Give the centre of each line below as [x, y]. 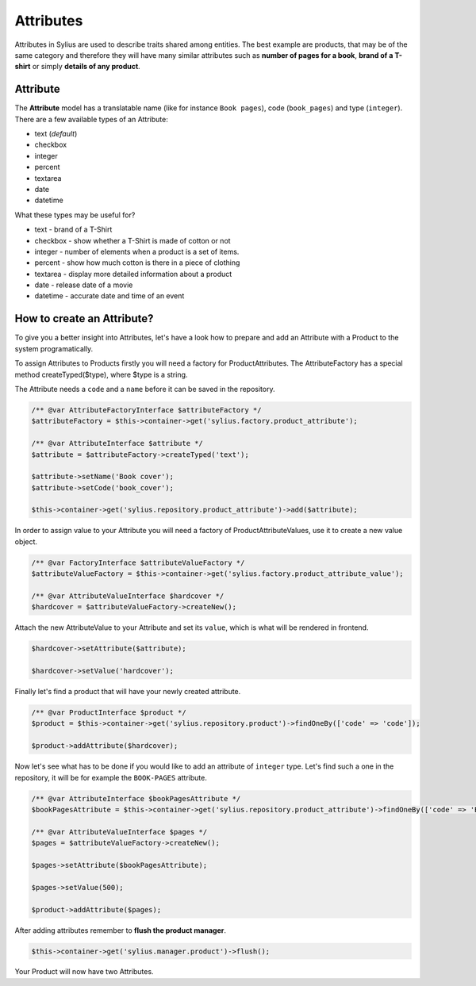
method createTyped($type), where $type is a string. [101, 374]
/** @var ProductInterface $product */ [109, 713]
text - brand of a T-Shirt [73, 229]
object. [26, 541]
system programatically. [54, 348]
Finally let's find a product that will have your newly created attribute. [128, 692]
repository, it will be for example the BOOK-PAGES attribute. [111, 777]
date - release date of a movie [84, 285]
